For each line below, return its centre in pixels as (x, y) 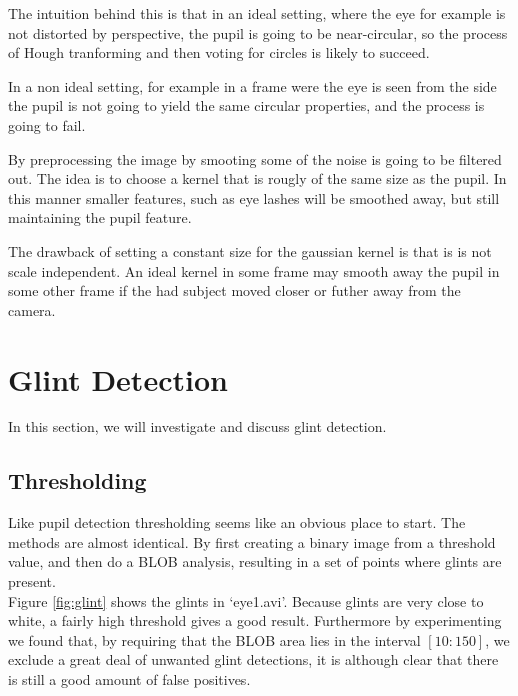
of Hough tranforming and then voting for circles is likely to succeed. (219, 52)
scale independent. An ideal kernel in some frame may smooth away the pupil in (254, 270)
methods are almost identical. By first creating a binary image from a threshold (252, 541)
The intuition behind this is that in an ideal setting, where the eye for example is (257, 13)
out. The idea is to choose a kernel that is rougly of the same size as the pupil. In (257, 178)
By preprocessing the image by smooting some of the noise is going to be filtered (255, 158)
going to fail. (47, 124)
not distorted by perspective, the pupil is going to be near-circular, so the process (258, 32)
